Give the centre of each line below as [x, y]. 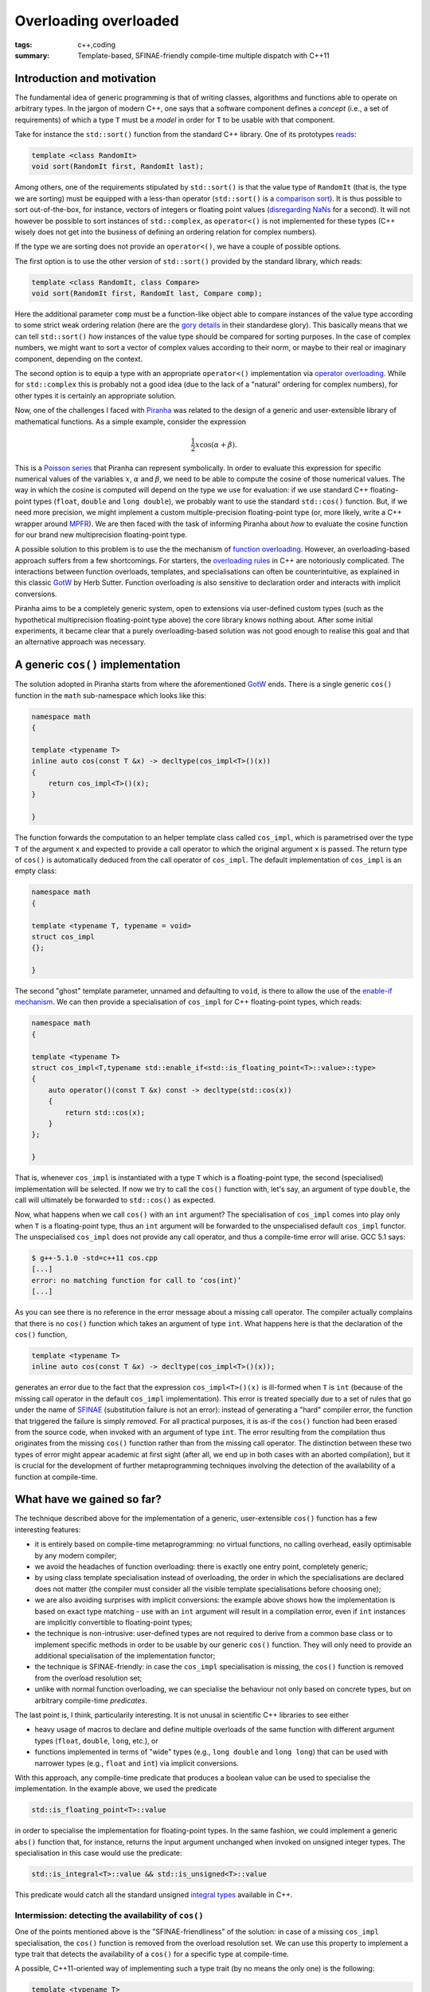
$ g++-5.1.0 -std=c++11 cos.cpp [95, 1258]
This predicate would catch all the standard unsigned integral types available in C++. [154, 1895]
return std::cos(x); [105, 1112]
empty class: [36, 871]
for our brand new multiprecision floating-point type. [101, 535]
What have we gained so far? [88, 1499]
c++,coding [96, 45]
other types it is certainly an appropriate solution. [96, 395]
